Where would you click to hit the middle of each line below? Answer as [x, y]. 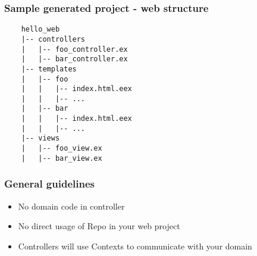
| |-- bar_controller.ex [74, 59]
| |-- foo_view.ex [62, 149]
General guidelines [49, 184]
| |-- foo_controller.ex [74, 49]
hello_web [40, 29]
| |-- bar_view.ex [62, 158]
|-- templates [49, 69]
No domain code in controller [71, 206]
